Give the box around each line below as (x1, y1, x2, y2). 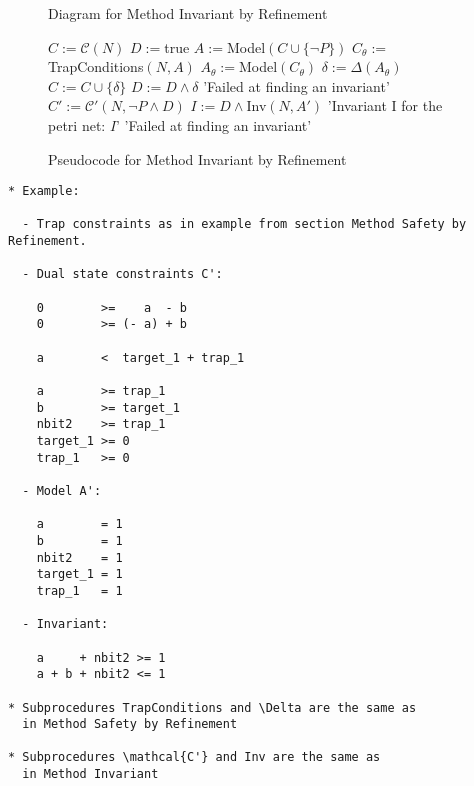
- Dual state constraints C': (22, 267, 223, 282)
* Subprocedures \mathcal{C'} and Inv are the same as (8, 750, 381, 765)
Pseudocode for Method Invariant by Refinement (48, 148, 347, 169)
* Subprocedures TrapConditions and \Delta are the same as (8, 700, 417, 715)
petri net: (48, 114, 106, 135)
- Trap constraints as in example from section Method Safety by (22, 217, 467, 232)
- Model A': (22, 483, 102, 498)
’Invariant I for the (327, 95, 443, 116)
